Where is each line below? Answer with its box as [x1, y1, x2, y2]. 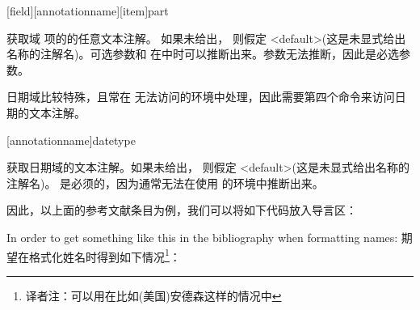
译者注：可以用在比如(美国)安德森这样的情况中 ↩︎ [25, 287, 282, 304]
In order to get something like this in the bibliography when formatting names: [6, 228, 398, 245]
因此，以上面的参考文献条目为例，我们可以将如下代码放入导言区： [6, 202, 357, 219]
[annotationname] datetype [6, 131, 136, 148]
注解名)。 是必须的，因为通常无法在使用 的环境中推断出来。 [6, 174, 324, 191]
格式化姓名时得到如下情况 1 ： [28, 245, 181, 265]
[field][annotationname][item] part [6, 2, 169, 19]
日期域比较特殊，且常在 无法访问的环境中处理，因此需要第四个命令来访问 [6, 88, 395, 105]
